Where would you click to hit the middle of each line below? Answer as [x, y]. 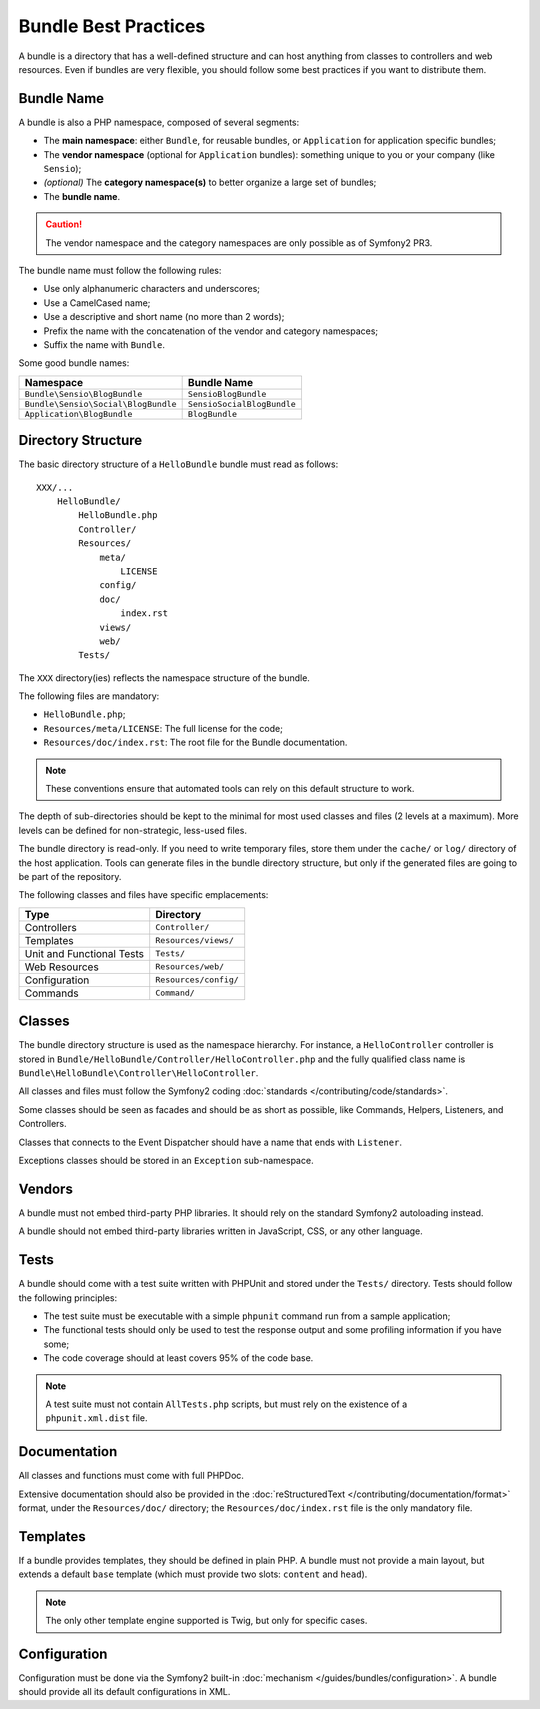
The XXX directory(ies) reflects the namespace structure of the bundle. [164, 677]
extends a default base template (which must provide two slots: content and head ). [193, 1574]
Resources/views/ [194, 940]
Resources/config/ [197, 980]
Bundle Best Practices [112, 26]
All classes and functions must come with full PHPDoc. [131, 1476]
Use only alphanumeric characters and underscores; [151, 289]
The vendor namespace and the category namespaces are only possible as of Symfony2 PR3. [239, 242]
